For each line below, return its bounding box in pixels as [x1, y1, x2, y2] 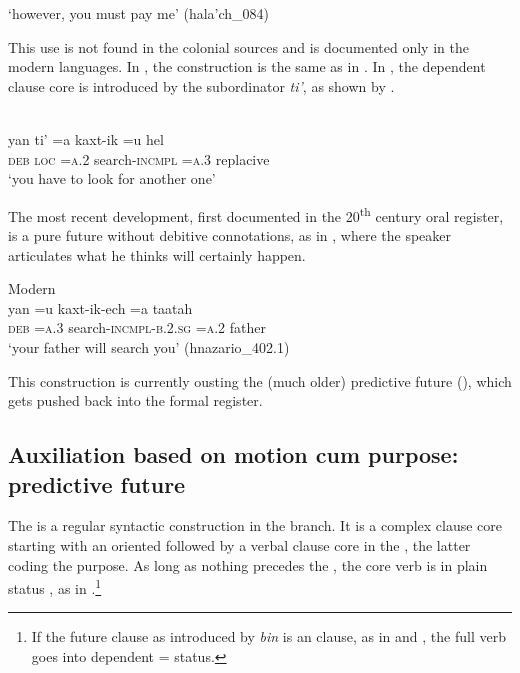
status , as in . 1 [8, 575, 102, 598]
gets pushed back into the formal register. [8, 390, 263, 411]
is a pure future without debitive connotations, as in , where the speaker [8, 225, 452, 245]
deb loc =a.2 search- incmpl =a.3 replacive [8, 148, 270, 169]
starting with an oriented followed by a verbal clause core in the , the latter [8, 534, 471, 555]
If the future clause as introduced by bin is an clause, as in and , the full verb [31, 626, 506, 647]
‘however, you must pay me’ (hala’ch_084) [8, 3, 270, 23]
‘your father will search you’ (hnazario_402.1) [8, 336, 290, 357]
